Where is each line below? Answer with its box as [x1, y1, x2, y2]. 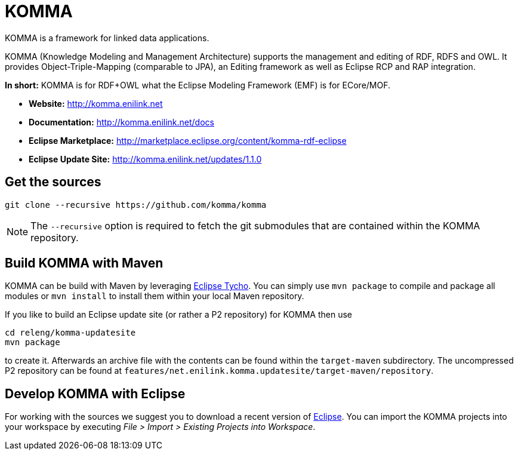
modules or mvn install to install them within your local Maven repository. [5, 291, 304, 302]
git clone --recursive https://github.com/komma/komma [5, 199, 267, 210]
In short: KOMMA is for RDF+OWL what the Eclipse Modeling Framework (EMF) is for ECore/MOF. [5, 79, 391, 90]
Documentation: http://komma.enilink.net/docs [29, 116, 214, 127]
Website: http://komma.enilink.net [29, 98, 163, 109]
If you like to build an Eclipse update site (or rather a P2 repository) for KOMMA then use [5, 309, 353, 320]
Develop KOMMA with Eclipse [5, 386, 186, 401]
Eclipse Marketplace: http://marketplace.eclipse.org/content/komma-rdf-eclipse [29, 135, 347, 146]
